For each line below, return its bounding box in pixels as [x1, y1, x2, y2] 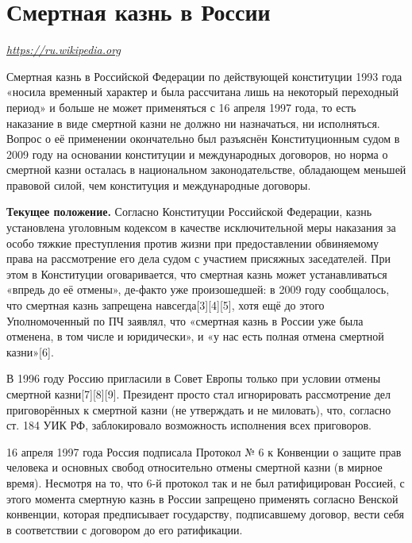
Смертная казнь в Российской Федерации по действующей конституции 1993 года [6, 67, 402, 84]
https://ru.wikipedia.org [6, 41, 121, 58]
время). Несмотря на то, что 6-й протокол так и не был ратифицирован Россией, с [6, 474, 405, 491]
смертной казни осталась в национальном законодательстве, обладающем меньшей [6, 161, 406, 178]
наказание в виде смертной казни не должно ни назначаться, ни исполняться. [6, 114, 380, 131]
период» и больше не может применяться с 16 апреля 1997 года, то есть [6, 98, 356, 115]
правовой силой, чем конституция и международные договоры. [6, 176, 311, 193]
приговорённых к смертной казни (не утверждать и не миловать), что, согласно [6, 401, 391, 418]
